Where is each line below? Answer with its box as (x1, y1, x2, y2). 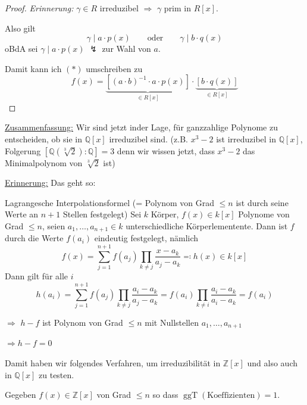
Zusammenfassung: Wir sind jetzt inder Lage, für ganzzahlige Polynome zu (5, 121, 278, 133)
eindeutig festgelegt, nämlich (94, 232, 199, 244)
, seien (42, 219, 65, 232)
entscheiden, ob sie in (5, 133, 83, 145)
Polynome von (238, 208, 290, 220)
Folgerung (5, 144, 41, 157)
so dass (152, 388, 178, 401)
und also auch (247, 356, 298, 369)
